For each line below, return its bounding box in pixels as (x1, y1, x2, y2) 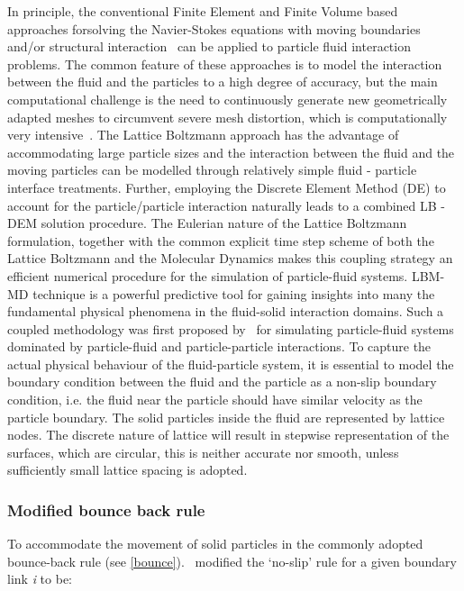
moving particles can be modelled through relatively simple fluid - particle (7, 160, 417, 179)
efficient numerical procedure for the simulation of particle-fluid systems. (7, 266, 408, 285)
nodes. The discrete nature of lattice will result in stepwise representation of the (7, 425, 450, 444)
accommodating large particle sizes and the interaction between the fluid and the (7, 142, 455, 161)
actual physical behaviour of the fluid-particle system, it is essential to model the (7, 354, 454, 373)
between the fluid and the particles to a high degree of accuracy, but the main (7, 72, 438, 91)
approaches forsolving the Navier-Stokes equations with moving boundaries (7, 19, 421, 38)
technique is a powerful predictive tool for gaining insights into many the (32, 284, 435, 303)
